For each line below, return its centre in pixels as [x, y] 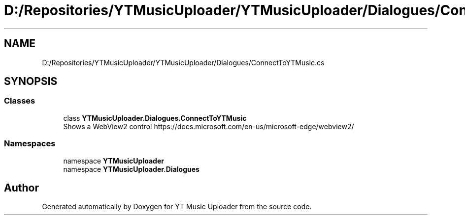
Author [21, 188]
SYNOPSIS [31, 82]
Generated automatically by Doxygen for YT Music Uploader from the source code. [177, 207]
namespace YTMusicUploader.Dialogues [131, 169]
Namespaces [30, 144]
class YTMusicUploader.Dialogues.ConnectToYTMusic [155, 118]
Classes [20, 101]
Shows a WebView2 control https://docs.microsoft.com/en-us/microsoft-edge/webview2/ [209, 126]
